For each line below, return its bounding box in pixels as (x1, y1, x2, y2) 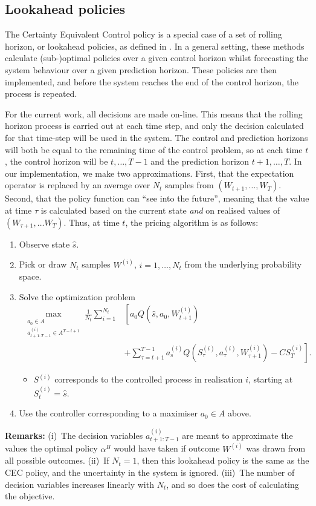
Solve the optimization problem (19, 290, 135, 303)
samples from (165, 179, 214, 191)
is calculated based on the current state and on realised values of (40, 203, 280, 216)
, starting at (248, 373, 293, 386)
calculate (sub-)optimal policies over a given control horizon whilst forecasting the (5, 51, 309, 64)
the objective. (5, 490, 55, 502)
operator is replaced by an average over (5, 179, 150, 191)
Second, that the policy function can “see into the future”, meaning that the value (5, 192, 309, 205)
